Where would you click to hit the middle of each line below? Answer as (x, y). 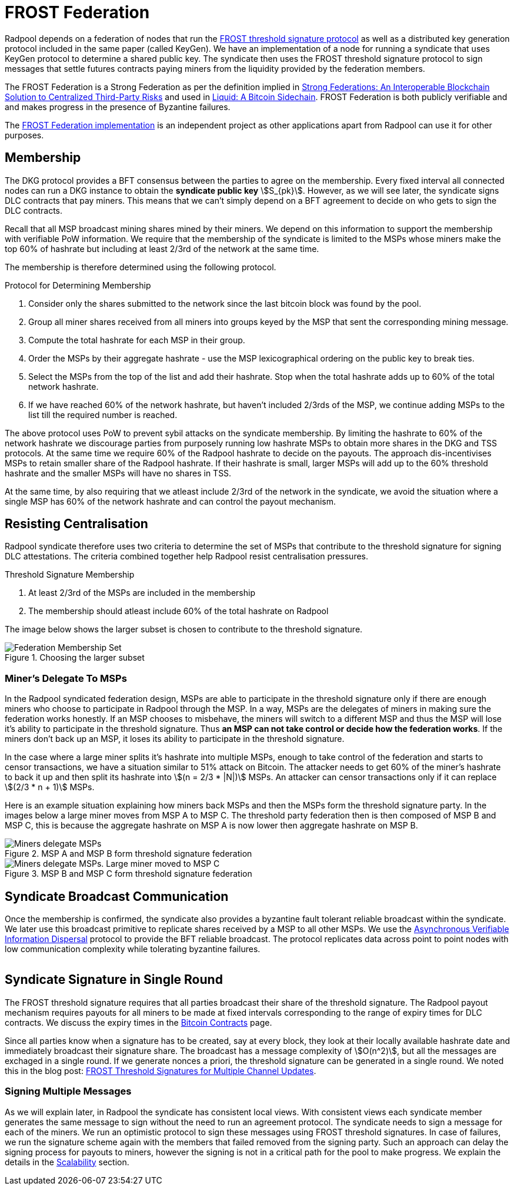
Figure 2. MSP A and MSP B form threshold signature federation (128, 854)
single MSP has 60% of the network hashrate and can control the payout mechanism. (171, 501)
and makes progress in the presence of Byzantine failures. (118, 107)
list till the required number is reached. (103, 415)
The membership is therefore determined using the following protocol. (141, 267)
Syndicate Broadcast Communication (117, 896)
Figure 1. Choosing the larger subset (75, 658)
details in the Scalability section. (67, 1162)
